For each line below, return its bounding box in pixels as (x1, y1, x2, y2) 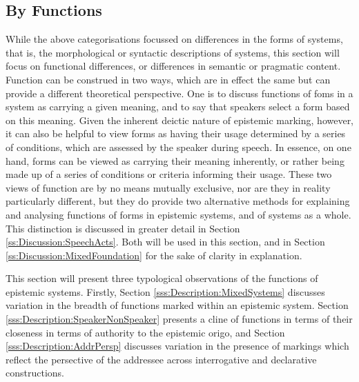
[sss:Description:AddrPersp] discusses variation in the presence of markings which (6, 339, 349, 353)
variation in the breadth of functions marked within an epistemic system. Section (6, 298, 349, 312)
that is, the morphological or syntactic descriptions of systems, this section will (6, 45, 340, 59)
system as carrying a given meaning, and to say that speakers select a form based (6, 99, 350, 114)
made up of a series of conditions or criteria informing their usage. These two (6, 167, 332, 181)
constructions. (6, 365, 64, 380)
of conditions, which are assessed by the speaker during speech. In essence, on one (6, 139, 351, 154)
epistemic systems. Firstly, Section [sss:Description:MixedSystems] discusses (6, 284, 325, 299)
